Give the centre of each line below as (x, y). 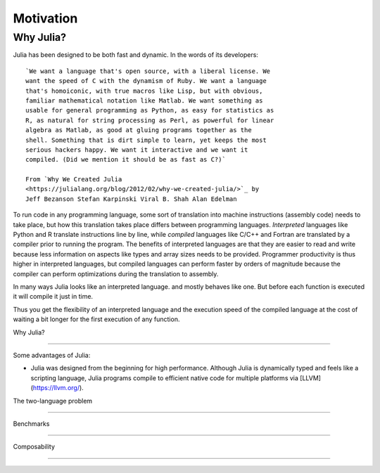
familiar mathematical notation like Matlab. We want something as (144, 101)
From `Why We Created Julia (74, 180)
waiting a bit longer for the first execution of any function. (96, 319)
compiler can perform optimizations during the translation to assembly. (116, 273)
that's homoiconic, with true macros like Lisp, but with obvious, (144, 91)
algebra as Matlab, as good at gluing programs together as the (139, 130)
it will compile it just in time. (53, 297)
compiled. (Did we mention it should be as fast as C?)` (126, 160)
